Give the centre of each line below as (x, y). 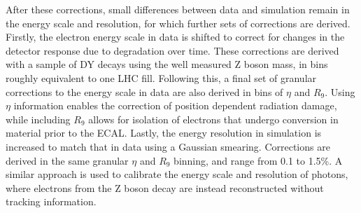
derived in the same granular (67, 160)
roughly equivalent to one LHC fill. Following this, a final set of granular (161, 77)
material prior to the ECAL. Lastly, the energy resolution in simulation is (164, 133)
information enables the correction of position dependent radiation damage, (175, 105)
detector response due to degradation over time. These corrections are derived (172, 50)
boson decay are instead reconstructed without (224, 187)
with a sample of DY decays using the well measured (119, 64)
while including (38, 119)
